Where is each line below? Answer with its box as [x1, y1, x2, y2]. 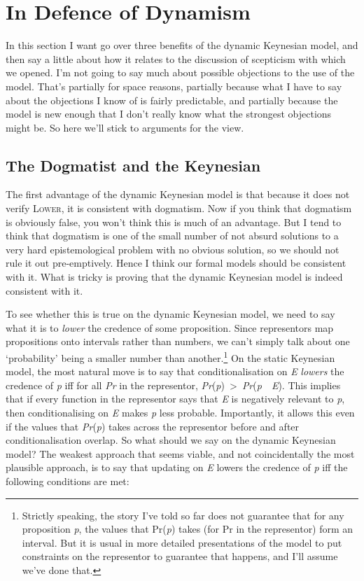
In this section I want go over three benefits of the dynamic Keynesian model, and [6, 38, 358, 52]
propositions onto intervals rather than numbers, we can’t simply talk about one [6, 334, 350, 349]
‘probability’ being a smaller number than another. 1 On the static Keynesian [6, 349, 335, 365]
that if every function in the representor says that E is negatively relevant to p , [6, 391, 345, 406]
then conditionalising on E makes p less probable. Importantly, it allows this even [6, 405, 355, 420]
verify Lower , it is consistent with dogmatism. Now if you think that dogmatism [6, 201, 352, 216]
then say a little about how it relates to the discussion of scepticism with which [6, 51, 346, 66]
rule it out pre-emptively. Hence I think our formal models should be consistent [6, 255, 346, 270]
